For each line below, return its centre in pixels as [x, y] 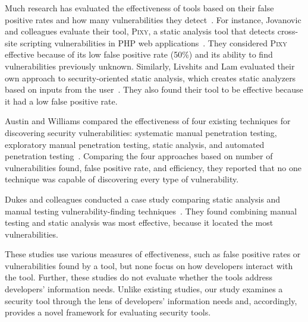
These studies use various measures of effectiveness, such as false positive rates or [153, 254]
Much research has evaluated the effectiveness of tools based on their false [139, 8]
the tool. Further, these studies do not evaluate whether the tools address [139, 277]
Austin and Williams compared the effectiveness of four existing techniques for [148, 121]
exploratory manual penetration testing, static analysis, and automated [135, 144]
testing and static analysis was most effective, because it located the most [139, 222]
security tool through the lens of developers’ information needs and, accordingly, [151, 300]
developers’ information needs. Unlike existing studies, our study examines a [144, 289]
